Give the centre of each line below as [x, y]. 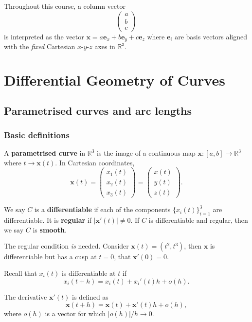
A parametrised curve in [45, 153]
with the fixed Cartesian [40, 46]
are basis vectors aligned [211, 36]
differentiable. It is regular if [48, 220]
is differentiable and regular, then [198, 220]
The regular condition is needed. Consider [66, 246]
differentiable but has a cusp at [50, 257]
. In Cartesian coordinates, [95, 162]
